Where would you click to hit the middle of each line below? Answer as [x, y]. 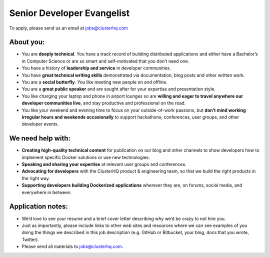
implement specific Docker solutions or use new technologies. [86, 157]
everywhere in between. [47, 192]
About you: [27, 42]
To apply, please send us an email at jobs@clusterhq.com [68, 28]
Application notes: [39, 207]
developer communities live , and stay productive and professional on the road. [104, 103]
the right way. [36, 178]
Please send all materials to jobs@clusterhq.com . [72, 246]
